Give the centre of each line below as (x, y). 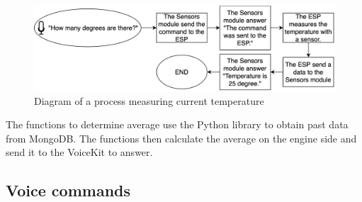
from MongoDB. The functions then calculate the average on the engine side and (181, 138)
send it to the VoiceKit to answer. (79, 152)
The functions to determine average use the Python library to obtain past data (177, 124)
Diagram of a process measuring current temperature (149, 100)
